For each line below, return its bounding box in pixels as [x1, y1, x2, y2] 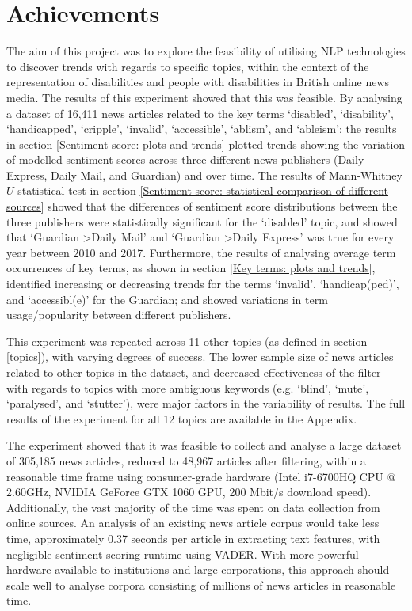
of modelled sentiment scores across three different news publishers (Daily [6, 151, 364, 168]
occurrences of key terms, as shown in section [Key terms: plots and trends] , [6, 260, 376, 276]
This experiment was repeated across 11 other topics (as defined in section [6, 332, 368, 349]
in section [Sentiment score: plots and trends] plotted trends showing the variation [6, 135, 406, 152]
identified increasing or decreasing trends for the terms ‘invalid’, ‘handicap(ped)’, [6, 275, 399, 292]
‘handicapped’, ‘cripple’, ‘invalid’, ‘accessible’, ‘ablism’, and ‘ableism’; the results [6, 120, 397, 137]
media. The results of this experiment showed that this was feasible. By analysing [6, 89, 402, 105]
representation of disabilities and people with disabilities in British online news [6, 74, 390, 90]
